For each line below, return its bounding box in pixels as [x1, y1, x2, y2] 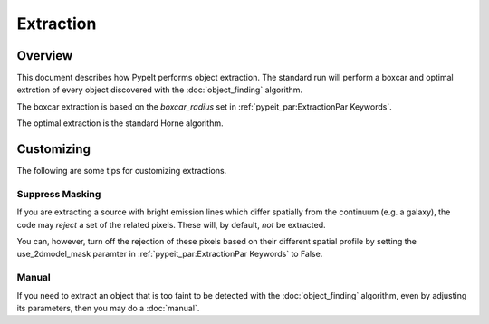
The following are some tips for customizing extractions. [16, 166, 227, 176]
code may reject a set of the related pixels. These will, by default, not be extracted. [16, 219, 326, 230]
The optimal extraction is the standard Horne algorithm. [16, 118, 224, 129]
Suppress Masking [16, 187, 101, 200]
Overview [16, 48, 73, 63]
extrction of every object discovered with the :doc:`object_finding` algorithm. [16, 84, 303, 95]
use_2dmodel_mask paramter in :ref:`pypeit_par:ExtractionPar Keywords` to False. [16, 249, 323, 260]
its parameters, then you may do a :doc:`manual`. [16, 302, 200, 313]
